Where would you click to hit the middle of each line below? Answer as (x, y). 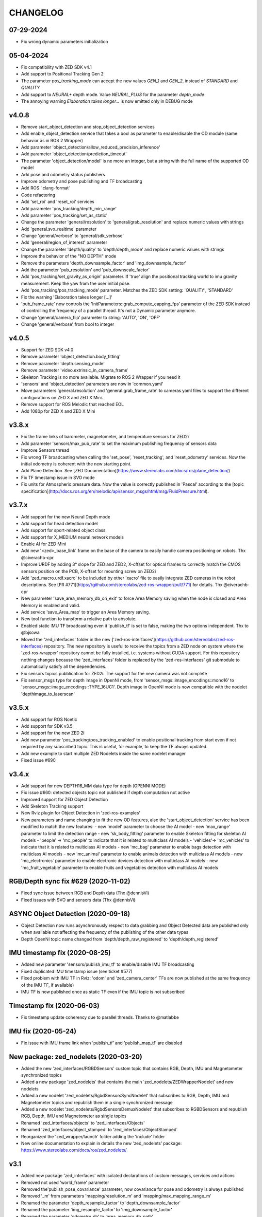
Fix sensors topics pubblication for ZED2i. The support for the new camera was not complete (114, 673)
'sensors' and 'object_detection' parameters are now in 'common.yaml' (92, 384)
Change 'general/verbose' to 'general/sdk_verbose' (72, 236)
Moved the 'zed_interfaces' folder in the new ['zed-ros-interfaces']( (89, 639)
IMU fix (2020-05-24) (43, 1031)
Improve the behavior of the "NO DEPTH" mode (69, 256)
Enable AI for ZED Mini (44, 544)
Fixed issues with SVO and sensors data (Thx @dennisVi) (78, 900)
